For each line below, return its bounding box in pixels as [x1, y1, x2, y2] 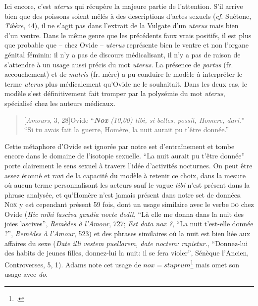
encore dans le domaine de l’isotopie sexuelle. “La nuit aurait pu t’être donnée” [4, 151, 245, 161]
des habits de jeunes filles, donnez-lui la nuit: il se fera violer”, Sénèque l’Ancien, [4, 248, 249, 258]
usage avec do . [4, 269, 48, 279]
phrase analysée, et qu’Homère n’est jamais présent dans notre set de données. [4, 189, 242, 200]
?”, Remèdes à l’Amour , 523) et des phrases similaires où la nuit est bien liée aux [4, 228, 251, 239]
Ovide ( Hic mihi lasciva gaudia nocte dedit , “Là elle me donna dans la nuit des [4, 208, 244, 219]
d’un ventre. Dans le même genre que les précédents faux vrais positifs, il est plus [4, 30, 252, 40]
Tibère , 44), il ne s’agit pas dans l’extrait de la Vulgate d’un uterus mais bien [4, 20, 239, 31]
